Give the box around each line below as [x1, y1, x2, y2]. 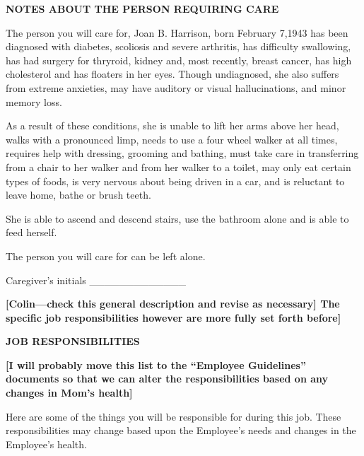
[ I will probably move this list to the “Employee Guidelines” [6, 357, 306, 372]
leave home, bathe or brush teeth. [6, 187, 151, 202]
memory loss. [6, 94, 62, 109]
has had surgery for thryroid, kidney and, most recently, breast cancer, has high [6, 52, 352, 67]
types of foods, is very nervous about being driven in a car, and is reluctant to [6, 173, 345, 188]
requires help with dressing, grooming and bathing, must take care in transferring [6, 146, 359, 160]
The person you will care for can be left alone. [6, 248, 206, 263]
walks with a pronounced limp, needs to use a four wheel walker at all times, [6, 131, 338, 146]
